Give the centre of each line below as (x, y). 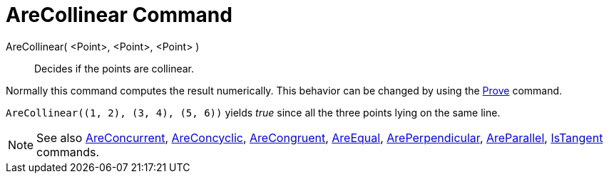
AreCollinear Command (119, 15)
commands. (68, 152)
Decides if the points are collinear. (114, 68)
